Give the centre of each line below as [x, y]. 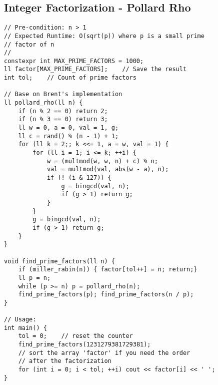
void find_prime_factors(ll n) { [59, 261]
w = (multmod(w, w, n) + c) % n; [102, 161]
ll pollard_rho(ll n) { [43, 103]
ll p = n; [34, 278]
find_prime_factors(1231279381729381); [84, 345]
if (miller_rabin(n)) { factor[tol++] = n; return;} [108, 270]
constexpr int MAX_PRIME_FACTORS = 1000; [74, 61]
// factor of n [29, 44]
